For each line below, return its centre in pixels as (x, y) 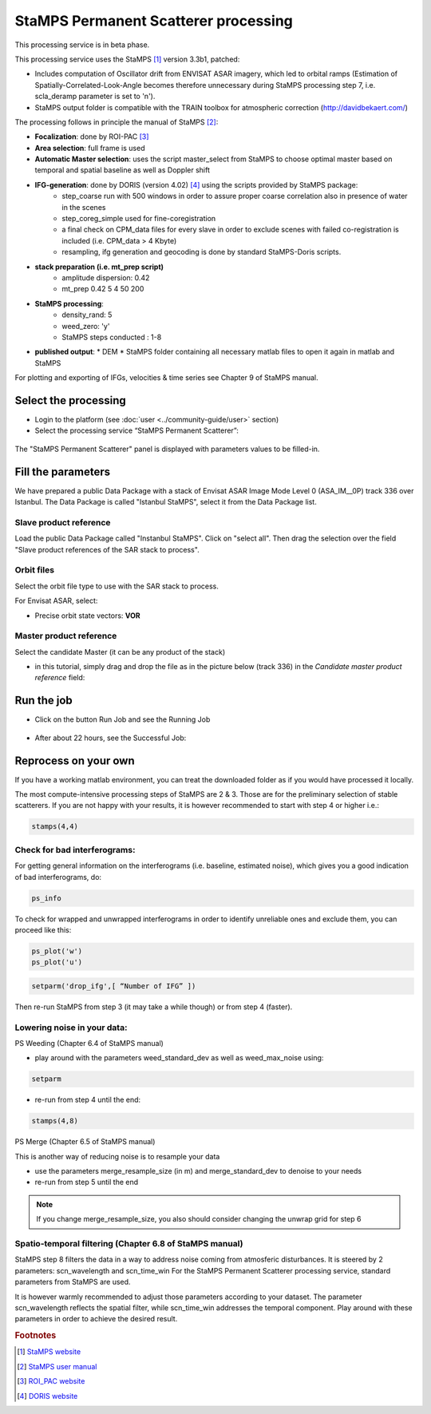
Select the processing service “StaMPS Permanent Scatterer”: (136, 430)
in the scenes (84, 207)
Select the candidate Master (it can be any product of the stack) (120, 652)
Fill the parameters (63, 471)
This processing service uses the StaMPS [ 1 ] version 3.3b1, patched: (127, 59)
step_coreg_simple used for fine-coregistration (139, 219)
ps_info (46, 898)
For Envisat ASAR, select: (56, 601)
